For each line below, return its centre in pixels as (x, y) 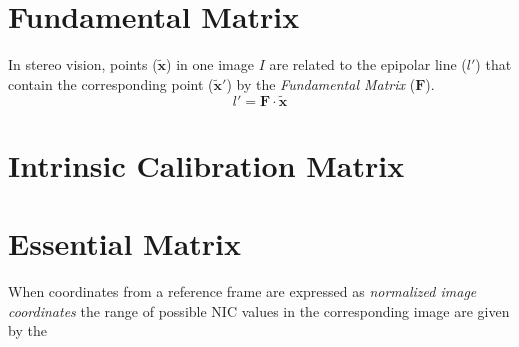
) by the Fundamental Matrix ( (321, 83)
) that (493, 64)
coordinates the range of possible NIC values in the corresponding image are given (259, 310)
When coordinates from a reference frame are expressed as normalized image (242, 291)
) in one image (210, 64)
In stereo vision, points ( (83, 64)
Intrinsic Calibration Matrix (206, 164)
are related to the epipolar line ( (368, 64)
